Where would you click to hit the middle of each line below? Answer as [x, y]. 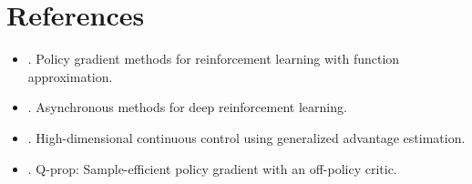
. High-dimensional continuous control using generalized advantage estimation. [246, 137]
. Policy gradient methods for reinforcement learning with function [214, 59]
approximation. [70, 76]
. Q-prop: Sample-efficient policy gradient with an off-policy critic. [212, 168]
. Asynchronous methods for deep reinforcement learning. [187, 107]
